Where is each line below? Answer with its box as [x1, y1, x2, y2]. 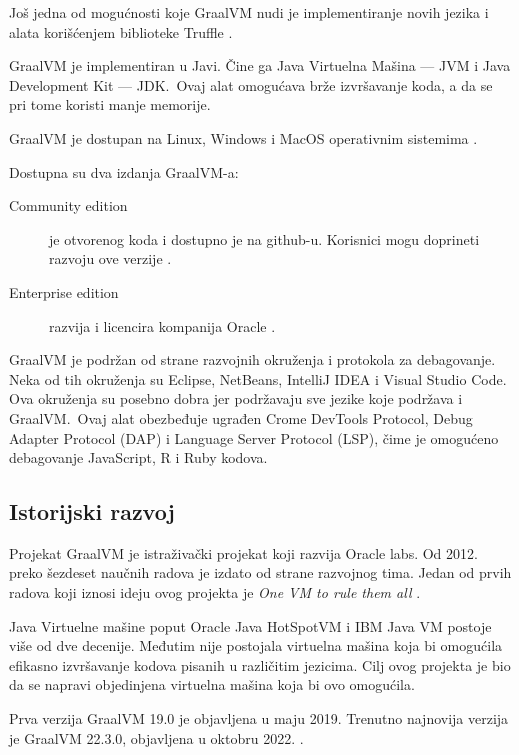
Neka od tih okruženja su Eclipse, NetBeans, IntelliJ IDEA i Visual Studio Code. [9, 368, 507, 389]
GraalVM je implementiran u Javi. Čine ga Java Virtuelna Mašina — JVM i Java [9, 55, 511, 76]
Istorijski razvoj [9, 496, 175, 527]
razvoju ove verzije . [49, 248, 172, 269]
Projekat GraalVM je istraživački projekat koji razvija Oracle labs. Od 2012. [9, 542, 478, 563]
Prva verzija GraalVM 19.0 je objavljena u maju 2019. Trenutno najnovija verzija [9, 708, 509, 729]
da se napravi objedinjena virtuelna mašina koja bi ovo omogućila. [9, 674, 415, 695]
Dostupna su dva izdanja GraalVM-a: [9, 161, 239, 182]
